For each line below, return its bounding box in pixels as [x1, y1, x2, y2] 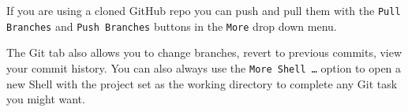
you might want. [6, 91, 85, 107]
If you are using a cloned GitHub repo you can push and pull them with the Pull [6, 2, 401, 18]
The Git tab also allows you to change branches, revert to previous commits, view [6, 44, 402, 61]
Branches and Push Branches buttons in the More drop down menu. [6, 17, 337, 34]
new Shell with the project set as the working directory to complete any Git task [6, 75, 398, 91]
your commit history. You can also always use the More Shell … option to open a [6, 59, 402, 76]
